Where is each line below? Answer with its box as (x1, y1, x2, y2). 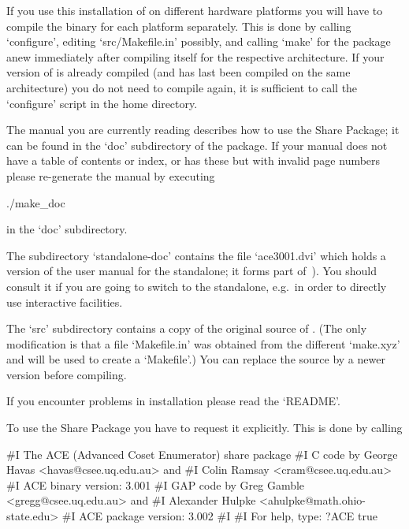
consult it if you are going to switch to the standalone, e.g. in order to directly (6, 278, 387, 294)
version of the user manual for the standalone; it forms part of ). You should (6, 263, 377, 279)
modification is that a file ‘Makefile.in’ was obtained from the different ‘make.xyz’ (6, 335, 400, 352)
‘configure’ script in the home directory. (6, 95, 198, 111)
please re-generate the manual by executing (6, 167, 215, 184)
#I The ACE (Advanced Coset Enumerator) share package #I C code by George (6, 445, 398, 462)
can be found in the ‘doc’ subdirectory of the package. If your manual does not (6, 136, 388, 153)
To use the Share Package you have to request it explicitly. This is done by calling (6, 419, 403, 436)
